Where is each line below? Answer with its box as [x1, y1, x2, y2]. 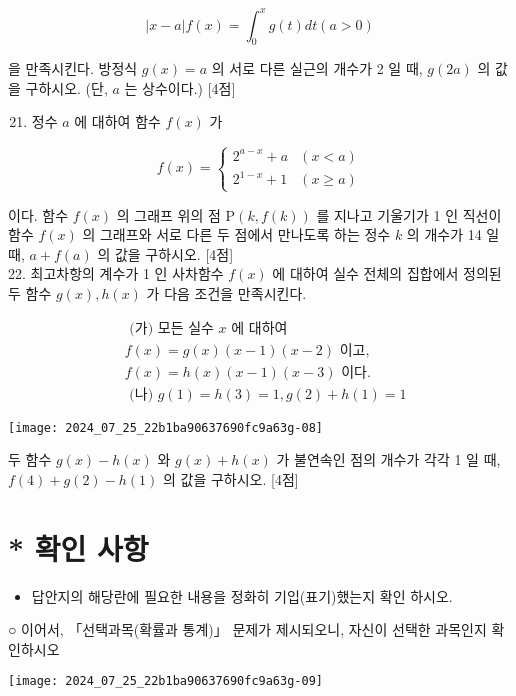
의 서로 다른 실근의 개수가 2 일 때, [211, 58, 423, 79]
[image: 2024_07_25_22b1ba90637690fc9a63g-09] [8, 674, 323, 689]
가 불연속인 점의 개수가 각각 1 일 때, [276, 449, 501, 470]
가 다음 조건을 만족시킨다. [146, 283, 307, 304]
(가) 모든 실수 [129, 321, 214, 336]
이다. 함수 [8, 204, 69, 225]
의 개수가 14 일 [406, 224, 500, 245]
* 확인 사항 [8, 527, 149, 568]
